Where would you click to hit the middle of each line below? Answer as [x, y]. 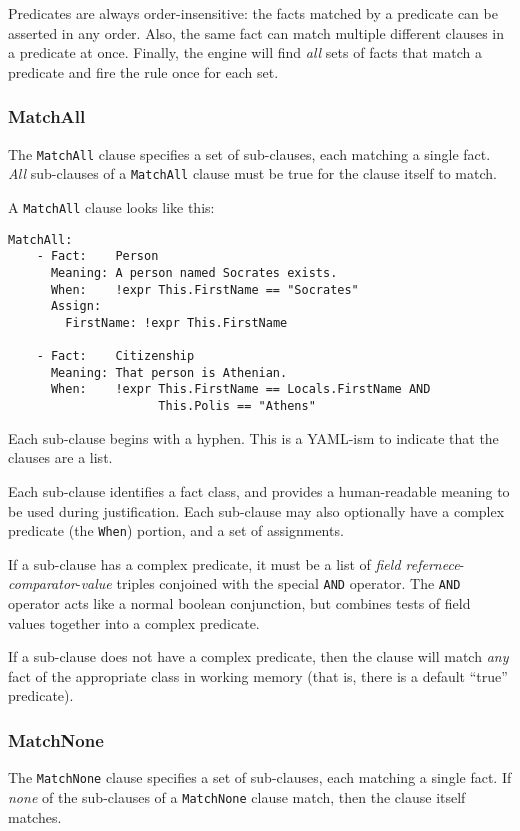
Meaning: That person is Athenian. [169, 372]
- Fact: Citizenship [115, 356]
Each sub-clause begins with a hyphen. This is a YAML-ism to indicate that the [253, 437]
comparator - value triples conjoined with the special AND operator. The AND [234, 583]
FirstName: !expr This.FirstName [176, 322]
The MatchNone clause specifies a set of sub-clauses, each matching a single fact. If [260, 777]
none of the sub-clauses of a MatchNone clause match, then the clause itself [237, 796]
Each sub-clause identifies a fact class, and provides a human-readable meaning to [259, 490]
